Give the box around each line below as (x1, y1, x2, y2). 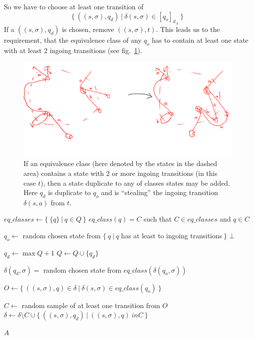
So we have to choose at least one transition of (4, 1, 144, 11)
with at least (4, 45, 42, 55)
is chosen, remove (62, 24, 114, 34)
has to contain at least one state (152, 34, 249, 45)
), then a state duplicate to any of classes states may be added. (40, 177, 230, 188)
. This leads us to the (156, 24, 220, 34)
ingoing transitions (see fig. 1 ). (50, 45, 142, 55)
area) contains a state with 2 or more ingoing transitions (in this (24, 168, 218, 178)
